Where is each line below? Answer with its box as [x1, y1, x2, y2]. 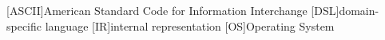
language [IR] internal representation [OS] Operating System [45, 17, 335, 34]
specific [6, 17, 42, 34]
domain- [339, 2, 379, 18]
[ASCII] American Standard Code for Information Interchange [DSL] [6, 2, 339, 18]
